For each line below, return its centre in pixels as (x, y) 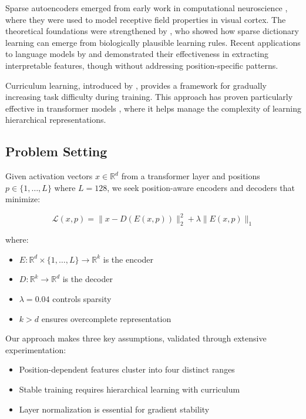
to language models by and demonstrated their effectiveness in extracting (137, 54)
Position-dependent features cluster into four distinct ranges (127, 369)
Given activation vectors (49, 176)
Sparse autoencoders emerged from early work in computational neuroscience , (147, 8)
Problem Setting (56, 151)
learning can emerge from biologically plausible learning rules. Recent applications (153, 42)
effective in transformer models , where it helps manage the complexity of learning (154, 108)
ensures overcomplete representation (106, 318)
